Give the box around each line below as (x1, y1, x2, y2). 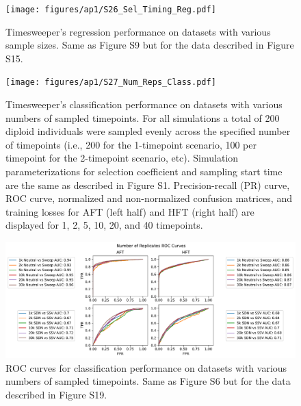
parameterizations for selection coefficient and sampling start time (5, 164, 283, 179)
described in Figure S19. (5, 387, 107, 401)
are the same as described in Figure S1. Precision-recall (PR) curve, (5, 177, 290, 192)
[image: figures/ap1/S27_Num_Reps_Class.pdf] (5, 77, 216, 88)
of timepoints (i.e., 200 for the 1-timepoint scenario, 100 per (5, 137, 257, 151)
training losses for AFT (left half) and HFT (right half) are (5, 204, 254, 218)
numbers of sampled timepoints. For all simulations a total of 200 (5, 110, 280, 125)
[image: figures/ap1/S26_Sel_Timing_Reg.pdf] (5, 5, 216, 14)
